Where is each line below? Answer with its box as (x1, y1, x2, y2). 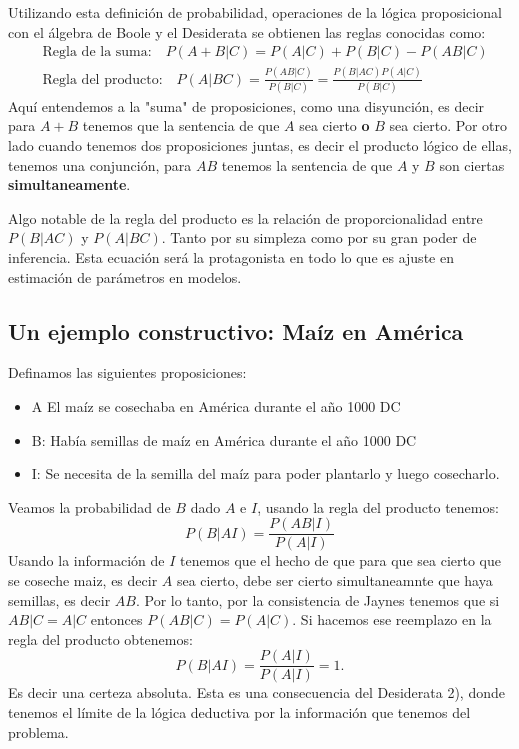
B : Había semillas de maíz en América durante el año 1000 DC (31, 429, 417, 450)
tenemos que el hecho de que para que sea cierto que (179, 550, 501, 571)
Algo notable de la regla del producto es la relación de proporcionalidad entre (8, 207, 483, 228)
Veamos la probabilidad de (8, 496, 171, 517)
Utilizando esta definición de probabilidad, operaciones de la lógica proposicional (8, 2, 502, 22)
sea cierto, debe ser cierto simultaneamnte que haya (176, 570, 493, 591)
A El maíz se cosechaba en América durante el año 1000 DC (31, 396, 401, 417)
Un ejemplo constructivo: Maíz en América (8, 315, 464, 346)
